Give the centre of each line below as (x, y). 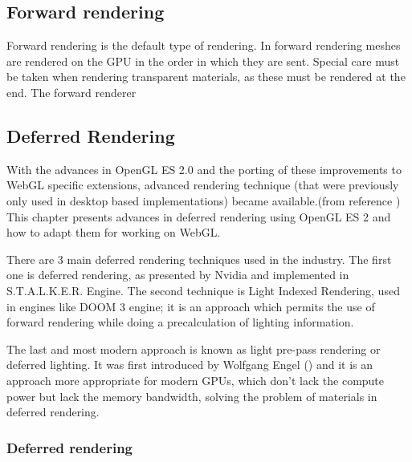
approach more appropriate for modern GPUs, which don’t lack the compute (196, 380)
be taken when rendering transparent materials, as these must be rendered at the (206, 77)
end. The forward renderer (71, 92)
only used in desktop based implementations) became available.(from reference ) (204, 200)
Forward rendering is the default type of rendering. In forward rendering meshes (204, 45)
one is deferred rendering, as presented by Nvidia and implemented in (178, 275)
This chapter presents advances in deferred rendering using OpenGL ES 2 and (199, 216)
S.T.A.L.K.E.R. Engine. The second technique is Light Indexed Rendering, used (203, 290)
